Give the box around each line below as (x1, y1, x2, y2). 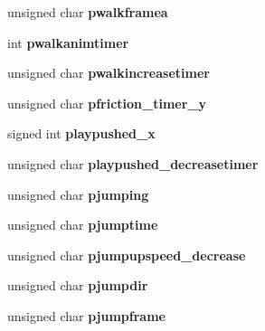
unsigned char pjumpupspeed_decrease (7, 245, 246, 264)
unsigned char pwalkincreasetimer (7, 63, 210, 82)
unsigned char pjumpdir (7, 276, 148, 295)
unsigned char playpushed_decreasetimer (7, 154, 259, 173)
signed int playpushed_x (7, 124, 156, 143)
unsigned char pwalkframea (7, 3, 168, 21)
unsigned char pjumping (7, 184, 149, 203)
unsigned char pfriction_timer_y (7, 93, 207, 112)
